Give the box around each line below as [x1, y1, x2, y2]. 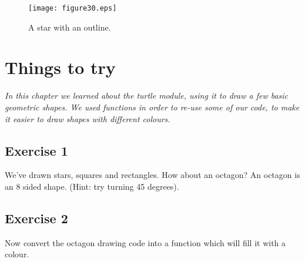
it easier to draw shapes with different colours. [5, 112, 170, 125]
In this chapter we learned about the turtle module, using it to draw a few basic [5, 89, 289, 102]
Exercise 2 [5, 209, 68, 227]
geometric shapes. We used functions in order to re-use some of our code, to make [5, 100, 300, 113]
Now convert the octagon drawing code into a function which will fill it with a [5, 236, 286, 248]
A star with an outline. [28, 21, 111, 33]
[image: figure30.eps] [28, 4, 117, 12]
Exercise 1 [5, 141, 68, 159]
